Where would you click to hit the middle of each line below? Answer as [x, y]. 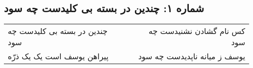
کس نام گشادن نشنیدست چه [197, 31]
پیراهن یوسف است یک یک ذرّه [58, 56]
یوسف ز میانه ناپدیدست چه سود [192, 56]
